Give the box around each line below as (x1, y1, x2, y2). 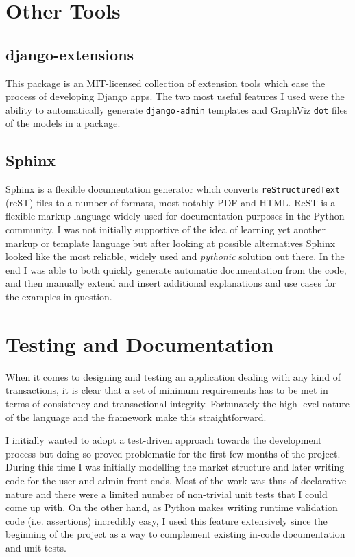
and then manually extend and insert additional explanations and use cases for (5, 276, 336, 290)
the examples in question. (5, 289, 112, 304)
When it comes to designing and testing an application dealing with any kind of (5, 369, 341, 383)
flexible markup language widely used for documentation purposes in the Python (5, 209, 345, 223)
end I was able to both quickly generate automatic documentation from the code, (5, 262, 347, 276)
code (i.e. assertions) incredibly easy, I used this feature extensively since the (5, 513, 328, 528)
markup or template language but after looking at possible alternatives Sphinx (5, 235, 336, 250)
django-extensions (5, 43, 134, 64)
